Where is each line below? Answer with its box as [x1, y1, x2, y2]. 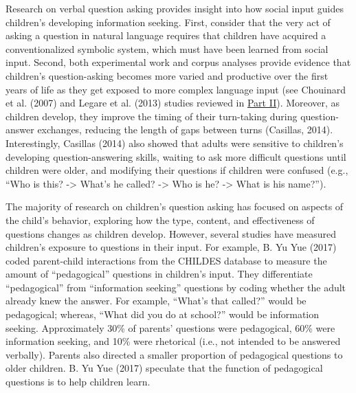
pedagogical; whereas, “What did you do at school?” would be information [5, 307, 320, 322]
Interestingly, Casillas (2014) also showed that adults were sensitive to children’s [5, 135, 344, 150]
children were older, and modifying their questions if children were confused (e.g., [5, 163, 348, 177]
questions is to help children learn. [5, 374, 151, 389]
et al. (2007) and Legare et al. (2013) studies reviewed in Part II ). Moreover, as [5, 96, 340, 110]
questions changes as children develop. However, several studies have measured [5, 226, 336, 240]
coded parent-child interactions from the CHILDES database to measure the [5, 253, 327, 267]
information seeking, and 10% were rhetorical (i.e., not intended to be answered [5, 334, 341, 348]
